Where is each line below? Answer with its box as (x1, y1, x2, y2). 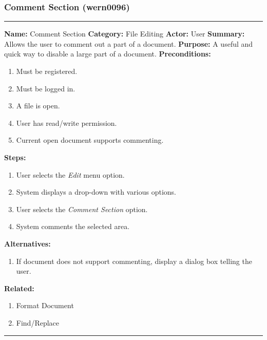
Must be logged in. (16, 83, 75, 93)
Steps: (4, 152, 26, 162)
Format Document (16, 300, 74, 311)
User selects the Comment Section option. (16, 203, 148, 214)
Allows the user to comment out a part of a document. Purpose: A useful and (4, 38, 253, 49)
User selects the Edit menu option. (16, 169, 125, 180)
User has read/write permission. (16, 117, 117, 128)
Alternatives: (4, 238, 51, 249)
